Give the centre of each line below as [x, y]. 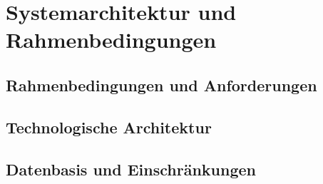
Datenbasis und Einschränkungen [131, 169]
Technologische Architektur [109, 127]
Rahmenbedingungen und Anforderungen [161, 85]
